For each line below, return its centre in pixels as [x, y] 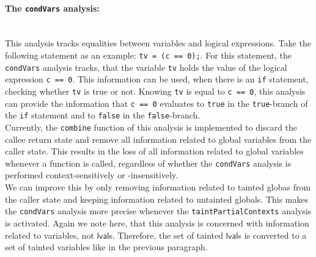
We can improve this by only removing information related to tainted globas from [158, 187]
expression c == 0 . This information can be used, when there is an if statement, [157, 79]
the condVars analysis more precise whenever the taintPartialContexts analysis [158, 211]
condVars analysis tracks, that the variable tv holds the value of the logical [146, 67]
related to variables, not [50, 235]
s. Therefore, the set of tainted [166, 235]
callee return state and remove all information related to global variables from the [158, 139]
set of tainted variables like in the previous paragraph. [106, 247]
